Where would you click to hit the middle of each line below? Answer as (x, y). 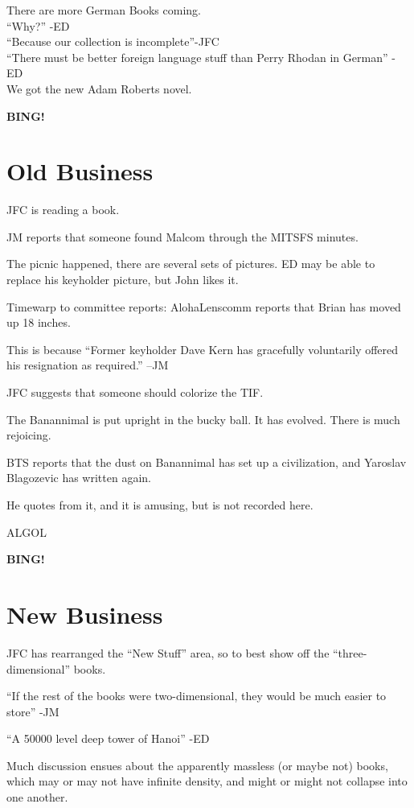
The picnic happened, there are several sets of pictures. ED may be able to (191, 264)
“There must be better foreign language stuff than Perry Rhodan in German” (197, 57)
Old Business (80, 171)
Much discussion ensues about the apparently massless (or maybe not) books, (197, 765)
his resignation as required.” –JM (88, 365)
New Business (85, 614)
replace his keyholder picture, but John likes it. (123, 280)
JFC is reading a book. (63, 210)
